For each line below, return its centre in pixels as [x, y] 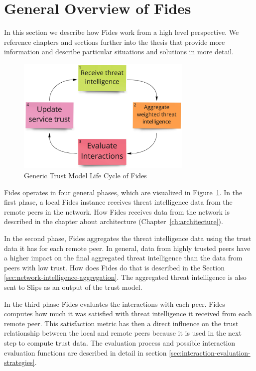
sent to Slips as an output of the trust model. [73, 287]
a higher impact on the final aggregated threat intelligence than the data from [123, 258]
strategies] [19, 362]
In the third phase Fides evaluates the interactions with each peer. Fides [115, 304]
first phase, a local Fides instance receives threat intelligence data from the [118, 202]
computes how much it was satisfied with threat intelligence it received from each [128, 313]
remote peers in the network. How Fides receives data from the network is [117, 211]
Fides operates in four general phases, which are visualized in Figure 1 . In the [123, 192]
